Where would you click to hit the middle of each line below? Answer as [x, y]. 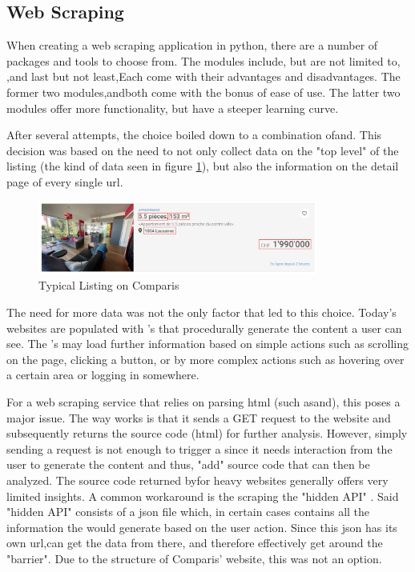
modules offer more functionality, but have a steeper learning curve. [173, 108]
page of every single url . [65, 181]
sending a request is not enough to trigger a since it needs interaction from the [199, 448]
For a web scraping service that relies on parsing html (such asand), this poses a [203, 402]
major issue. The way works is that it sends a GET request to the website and [199, 417]
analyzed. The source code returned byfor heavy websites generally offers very [197, 480]
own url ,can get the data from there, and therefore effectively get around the [195, 543]
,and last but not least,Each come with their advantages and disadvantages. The [203, 76]
